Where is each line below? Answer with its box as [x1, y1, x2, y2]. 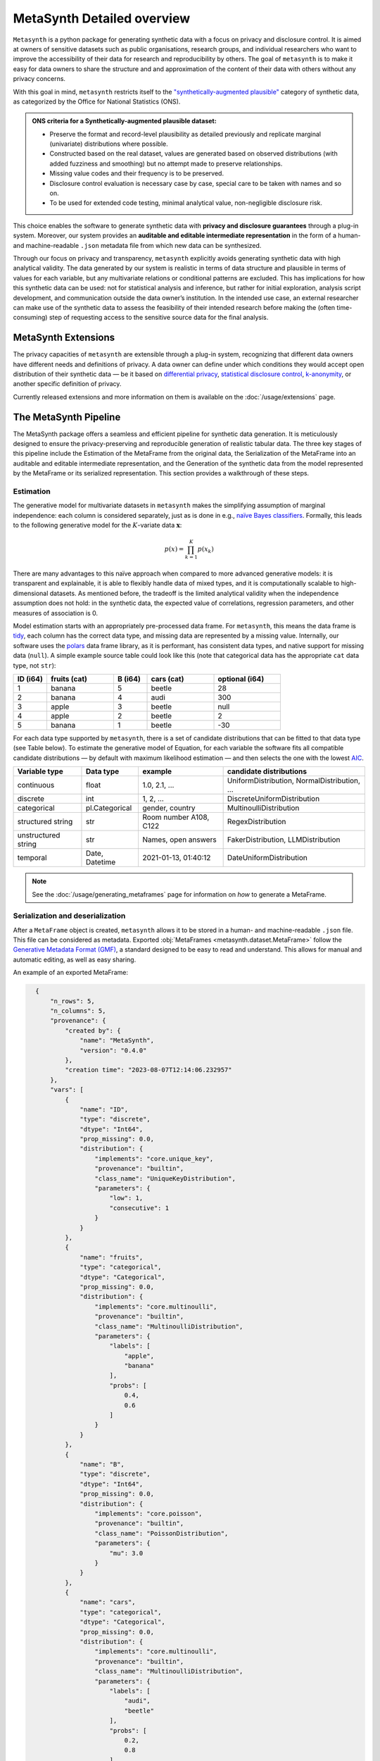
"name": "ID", [80, 1105, 129, 1113]
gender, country [142, 803, 196, 813]
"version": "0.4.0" [80, 1046, 147, 1054]
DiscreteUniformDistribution [227, 794, 320, 804]
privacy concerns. [13, 75, 66, 83]
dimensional [13, 589, 49, 597]
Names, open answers [142, 835, 217, 845]
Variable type [17, 766, 63, 776]
